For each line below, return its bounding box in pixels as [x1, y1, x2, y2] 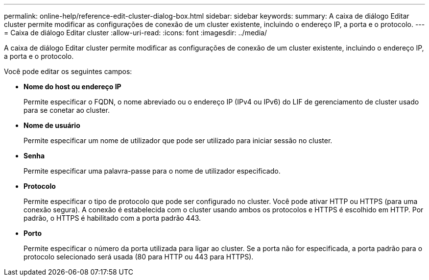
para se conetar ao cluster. [24, 106, 110, 114]
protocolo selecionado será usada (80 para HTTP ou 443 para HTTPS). [24, 253, 254, 261]
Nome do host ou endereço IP [24, 82, 121, 91]
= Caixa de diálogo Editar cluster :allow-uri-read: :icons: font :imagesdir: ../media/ [4, 28, 267, 37]
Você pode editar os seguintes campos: [4, 67, 132, 76]
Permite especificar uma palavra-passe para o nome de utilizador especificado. [24, 167, 281, 175]
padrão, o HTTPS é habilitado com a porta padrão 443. [24, 214, 201, 222]
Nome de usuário [24, 121, 80, 129]
